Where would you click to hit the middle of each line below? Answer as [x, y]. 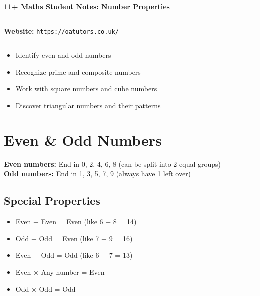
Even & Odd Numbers [83, 140]
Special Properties [52, 201]
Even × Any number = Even [60, 272]
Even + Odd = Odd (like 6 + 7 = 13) [74, 255]
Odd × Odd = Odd [46, 289]
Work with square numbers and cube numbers [86, 89]
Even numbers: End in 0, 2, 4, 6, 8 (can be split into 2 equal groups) [112, 164]
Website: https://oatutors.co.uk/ [61, 31]
